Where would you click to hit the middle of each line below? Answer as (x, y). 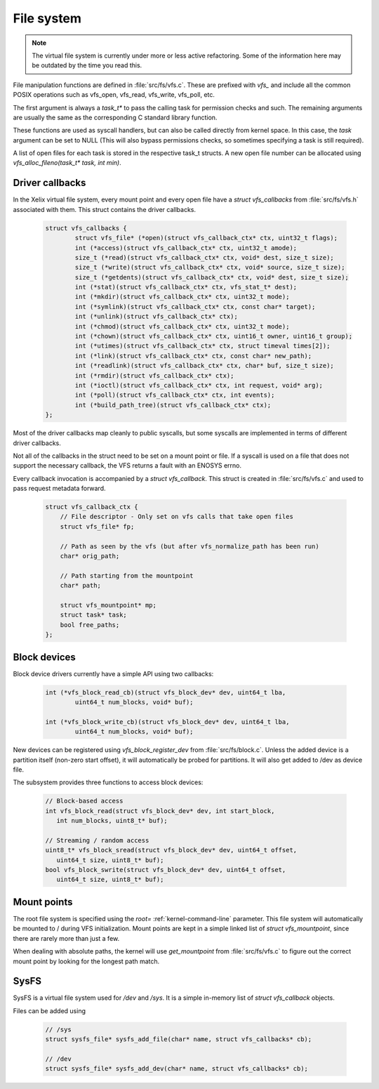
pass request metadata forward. (59, 489)
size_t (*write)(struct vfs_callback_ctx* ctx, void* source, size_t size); (210, 268)
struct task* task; (94, 615)
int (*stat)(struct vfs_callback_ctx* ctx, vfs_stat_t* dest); (186, 287)
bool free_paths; (90, 625)
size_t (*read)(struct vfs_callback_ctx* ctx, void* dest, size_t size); (205, 257)
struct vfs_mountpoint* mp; (108, 605)
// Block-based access (84, 801)
